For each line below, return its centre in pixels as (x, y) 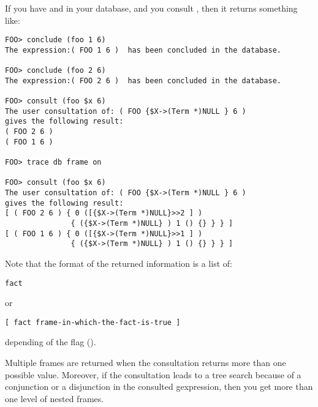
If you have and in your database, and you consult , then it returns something (151, 8)
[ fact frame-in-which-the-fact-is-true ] (93, 322)
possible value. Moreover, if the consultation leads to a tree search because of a (153, 374)
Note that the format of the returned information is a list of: (119, 263)
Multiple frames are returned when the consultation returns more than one (146, 363)
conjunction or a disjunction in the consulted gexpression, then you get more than (159, 386)
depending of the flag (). (51, 342)
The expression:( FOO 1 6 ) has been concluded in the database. (143, 50)
